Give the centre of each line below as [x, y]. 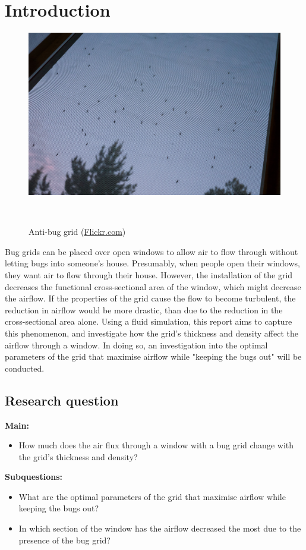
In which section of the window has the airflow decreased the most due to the [160, 528]
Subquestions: [34, 477]
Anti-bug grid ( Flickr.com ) [77, 232]
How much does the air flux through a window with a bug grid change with [156, 445]
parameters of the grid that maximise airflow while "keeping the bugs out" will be [153, 356]
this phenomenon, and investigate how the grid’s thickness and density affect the [152, 333]
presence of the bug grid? [64, 540]
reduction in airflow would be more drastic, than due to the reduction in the [144, 309]
